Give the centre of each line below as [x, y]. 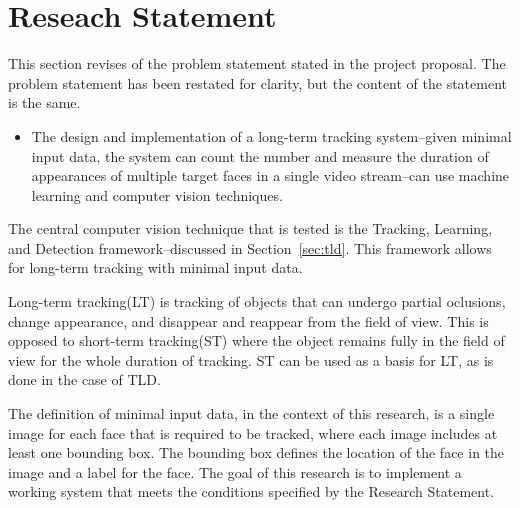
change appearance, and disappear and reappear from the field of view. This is [248, 320]
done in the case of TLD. [84, 379]
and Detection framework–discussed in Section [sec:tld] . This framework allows [250, 247]
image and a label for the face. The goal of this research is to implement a [235, 471]
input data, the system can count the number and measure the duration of [260, 155]
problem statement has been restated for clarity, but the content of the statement [257, 82]
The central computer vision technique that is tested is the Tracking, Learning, [250, 228]
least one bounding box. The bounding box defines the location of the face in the [256, 452]
